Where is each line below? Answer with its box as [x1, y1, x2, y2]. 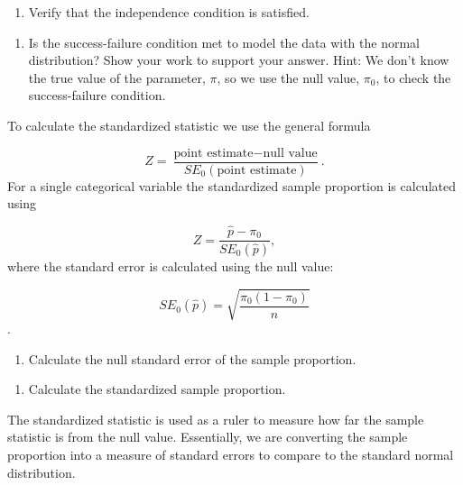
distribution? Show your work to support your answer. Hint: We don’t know [28, 50, 449, 69]
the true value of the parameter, [28, 68, 206, 87]
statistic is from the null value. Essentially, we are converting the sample [7, 427, 408, 446]
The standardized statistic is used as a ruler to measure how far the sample [7, 409, 424, 428]
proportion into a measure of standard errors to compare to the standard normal [7, 445, 454, 464]
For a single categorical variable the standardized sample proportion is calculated [7, 176, 456, 195]
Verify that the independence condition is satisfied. [28, 3, 310, 21]
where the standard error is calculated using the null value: [7, 256, 334, 275]
